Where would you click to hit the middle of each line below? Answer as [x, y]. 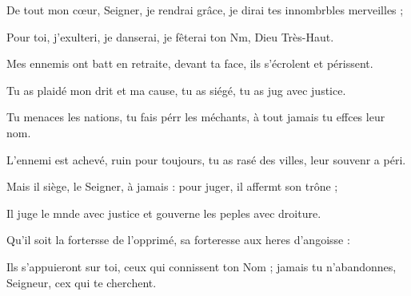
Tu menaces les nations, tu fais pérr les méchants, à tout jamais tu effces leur [196, 117]
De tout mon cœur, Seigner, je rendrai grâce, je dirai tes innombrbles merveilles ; [205, 10]
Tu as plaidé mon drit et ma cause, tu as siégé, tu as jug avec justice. [176, 90]
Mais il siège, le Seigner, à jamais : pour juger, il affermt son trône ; [172, 186]
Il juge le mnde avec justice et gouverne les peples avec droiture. [164, 213]
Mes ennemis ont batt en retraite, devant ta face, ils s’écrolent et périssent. [190, 63]
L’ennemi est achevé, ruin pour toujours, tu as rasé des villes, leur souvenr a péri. [206, 159]
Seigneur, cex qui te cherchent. [82, 282]
